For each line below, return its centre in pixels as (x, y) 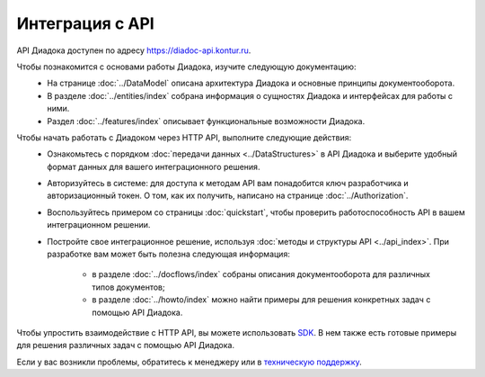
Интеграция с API (85, 23)
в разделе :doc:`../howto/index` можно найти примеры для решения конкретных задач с (261, 300)
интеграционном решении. (99, 225)
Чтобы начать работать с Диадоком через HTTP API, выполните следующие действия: (184, 137)
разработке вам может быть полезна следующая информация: (169, 254)
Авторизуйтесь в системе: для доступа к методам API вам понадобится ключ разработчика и (228, 184)
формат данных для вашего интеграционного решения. (154, 166)
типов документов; (128, 287)
